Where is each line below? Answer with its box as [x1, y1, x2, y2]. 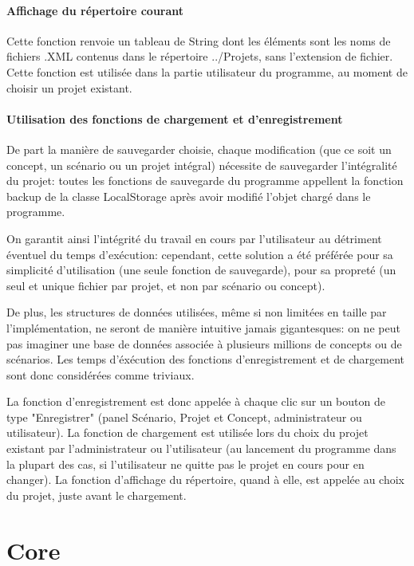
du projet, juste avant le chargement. [6, 486, 187, 503]
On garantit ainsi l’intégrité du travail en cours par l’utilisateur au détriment [6, 230, 382, 246]
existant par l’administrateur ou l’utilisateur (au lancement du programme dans [6, 440, 396, 457]
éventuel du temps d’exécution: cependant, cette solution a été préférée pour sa [6, 246, 393, 262]
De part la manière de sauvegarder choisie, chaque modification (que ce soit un [6, 140, 392, 157]
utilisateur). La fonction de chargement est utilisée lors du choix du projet [6, 424, 369, 441]
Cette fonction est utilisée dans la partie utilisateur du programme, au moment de [6, 63, 408, 80]
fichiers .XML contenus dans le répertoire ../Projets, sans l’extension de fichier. [6, 48, 393, 65]
